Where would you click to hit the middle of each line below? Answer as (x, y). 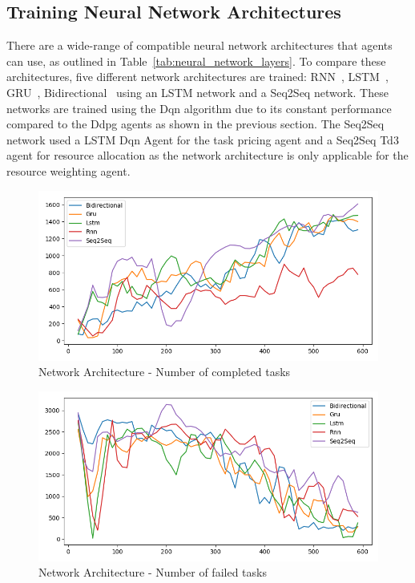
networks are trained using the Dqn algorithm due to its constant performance (199, 108)
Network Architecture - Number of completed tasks (165, 372)
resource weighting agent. (68, 170)
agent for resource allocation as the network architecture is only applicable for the (207, 155)
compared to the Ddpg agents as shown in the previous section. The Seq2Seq (195, 124)
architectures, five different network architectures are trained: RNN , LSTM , (197, 77)
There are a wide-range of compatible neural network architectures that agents (199, 45)
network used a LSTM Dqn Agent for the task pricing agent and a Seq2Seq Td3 (203, 139)
